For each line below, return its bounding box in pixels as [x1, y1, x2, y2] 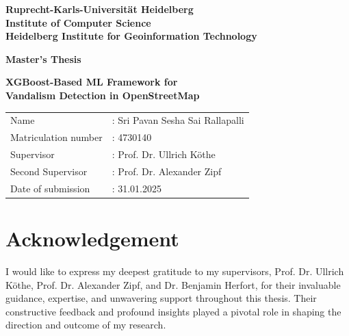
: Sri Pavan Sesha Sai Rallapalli [112, 113, 244, 127]
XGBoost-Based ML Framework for [5, 75, 178, 89]
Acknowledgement [5, 224, 179, 252]
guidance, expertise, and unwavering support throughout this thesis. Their [5, 291, 317, 305]
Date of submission [10, 181, 90, 195]
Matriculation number [10, 130, 103, 144]
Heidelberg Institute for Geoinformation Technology [5, 29, 257, 43]
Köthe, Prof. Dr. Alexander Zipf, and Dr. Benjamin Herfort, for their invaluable [5, 277, 341, 292]
